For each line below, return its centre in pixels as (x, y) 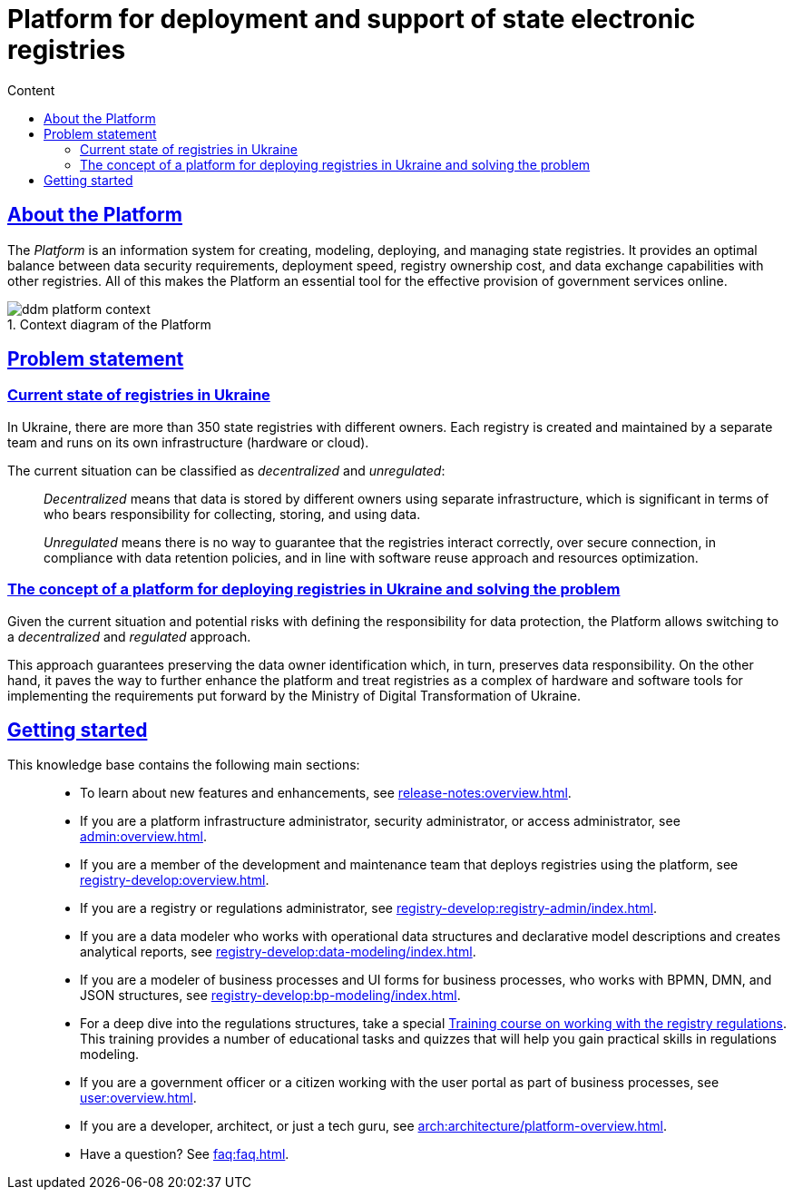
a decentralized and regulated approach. (129, 636)
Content (31, 90)
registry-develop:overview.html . (175, 880)
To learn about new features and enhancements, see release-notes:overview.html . (326, 793)
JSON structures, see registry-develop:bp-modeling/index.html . (270, 996)
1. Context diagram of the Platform (109, 324)
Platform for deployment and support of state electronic (352, 19)
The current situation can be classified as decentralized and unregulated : (226, 470)
